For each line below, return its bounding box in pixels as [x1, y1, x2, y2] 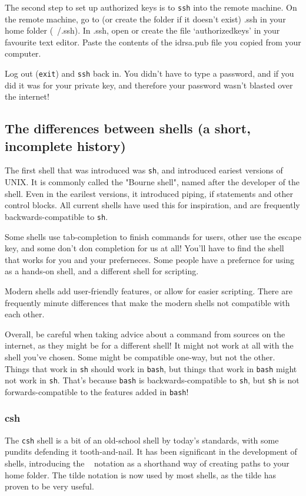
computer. [5, 47, 41, 60]
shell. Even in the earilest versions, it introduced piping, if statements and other [5, 187, 294, 199]
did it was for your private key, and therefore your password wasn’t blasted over [5, 78, 293, 91]
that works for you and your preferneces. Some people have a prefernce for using [5, 253, 295, 265]
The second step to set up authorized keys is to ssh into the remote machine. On [5, 1, 297, 13]
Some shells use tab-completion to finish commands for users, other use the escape [5, 230, 301, 242]
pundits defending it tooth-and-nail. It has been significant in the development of [5, 445, 297, 458]
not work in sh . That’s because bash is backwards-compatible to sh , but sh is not [5, 374, 300, 386]
